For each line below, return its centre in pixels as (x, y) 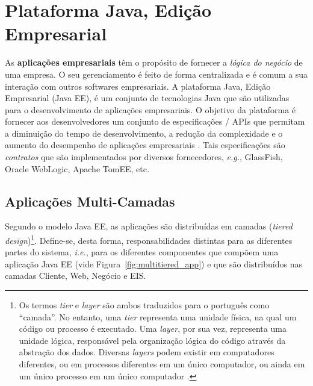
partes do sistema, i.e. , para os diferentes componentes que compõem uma (142, 252)
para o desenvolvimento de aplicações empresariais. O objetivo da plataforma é (150, 109)
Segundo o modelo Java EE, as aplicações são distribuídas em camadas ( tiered (149, 226)
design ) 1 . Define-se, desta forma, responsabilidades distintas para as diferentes (149, 239)
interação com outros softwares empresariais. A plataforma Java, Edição (138, 86)
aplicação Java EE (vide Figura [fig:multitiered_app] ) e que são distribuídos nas (153, 263)
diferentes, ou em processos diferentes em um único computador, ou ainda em (162, 364)
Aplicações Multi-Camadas (90, 201)
